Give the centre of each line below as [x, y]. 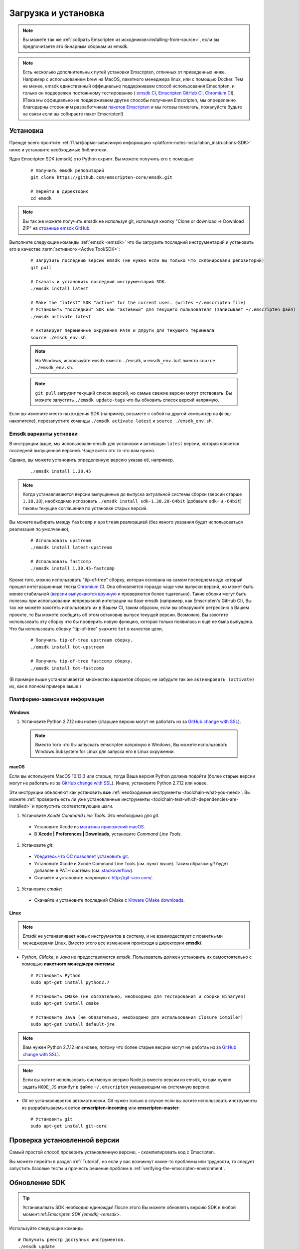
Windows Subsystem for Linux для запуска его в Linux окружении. [105, 751]
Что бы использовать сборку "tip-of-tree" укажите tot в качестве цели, [86, 628]
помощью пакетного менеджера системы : [69, 964]
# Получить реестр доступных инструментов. [72, 1240]
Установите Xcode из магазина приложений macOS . [90, 827]
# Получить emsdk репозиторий [68, 170]
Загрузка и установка [57, 13]
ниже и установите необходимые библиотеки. [59, 149]
